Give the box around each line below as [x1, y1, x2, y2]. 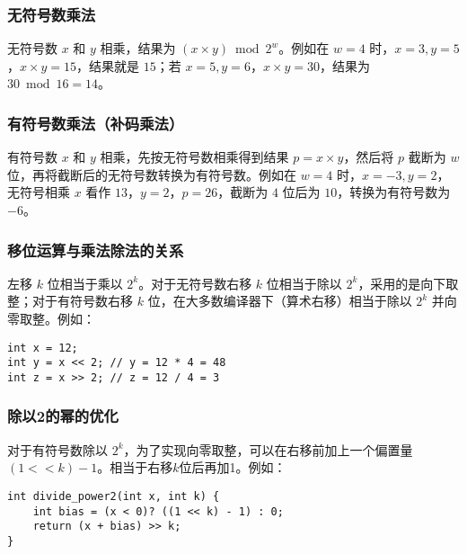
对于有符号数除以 [7, 440, 108, 459]
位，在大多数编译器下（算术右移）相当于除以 [147, 291, 412, 310]
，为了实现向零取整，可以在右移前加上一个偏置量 [123, 440, 413, 459]
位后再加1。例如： [179, 458, 286, 477]
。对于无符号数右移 [138, 273, 252, 292]
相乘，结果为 [100, 39, 176, 58]
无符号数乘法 [7, 3, 96, 25]
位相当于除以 [266, 273, 342, 292]
